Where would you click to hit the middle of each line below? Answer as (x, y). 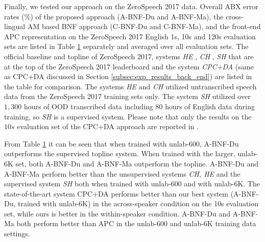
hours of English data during (210, 106)
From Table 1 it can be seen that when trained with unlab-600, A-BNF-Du (122, 143)
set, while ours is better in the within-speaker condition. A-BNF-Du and (117, 213)
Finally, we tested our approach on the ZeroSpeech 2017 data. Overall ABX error (131, 6)
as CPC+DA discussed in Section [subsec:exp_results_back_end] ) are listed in (128, 76)
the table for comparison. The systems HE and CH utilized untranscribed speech (130, 86)
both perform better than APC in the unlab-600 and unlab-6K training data (136, 223)
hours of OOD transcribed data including (88, 106)
